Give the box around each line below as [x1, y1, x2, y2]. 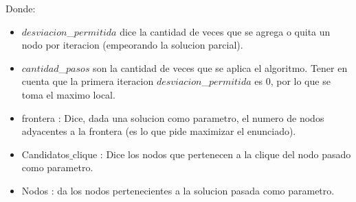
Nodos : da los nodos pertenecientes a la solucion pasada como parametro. [21, 183, 335, 197]
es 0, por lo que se [254, 74, 331, 88]
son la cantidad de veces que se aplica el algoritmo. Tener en [93, 60, 348, 75]
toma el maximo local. [21, 87, 115, 101]
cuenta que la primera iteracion [21, 74, 154, 88]
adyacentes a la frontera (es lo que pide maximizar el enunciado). [21, 124, 296, 138]
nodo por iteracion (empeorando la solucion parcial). [21, 38, 243, 52]
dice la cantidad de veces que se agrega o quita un [120, 24, 331, 38]
